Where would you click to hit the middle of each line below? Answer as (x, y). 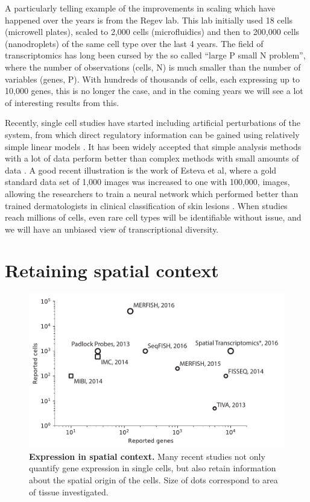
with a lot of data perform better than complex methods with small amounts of (152, 158)
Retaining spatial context (112, 270)
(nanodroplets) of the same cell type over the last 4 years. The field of (134, 43)
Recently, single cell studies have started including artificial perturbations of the (153, 123)
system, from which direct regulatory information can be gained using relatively (152, 134)
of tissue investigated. (69, 491)
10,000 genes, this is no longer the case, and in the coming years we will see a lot (154, 91)
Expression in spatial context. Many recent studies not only (147, 456)
